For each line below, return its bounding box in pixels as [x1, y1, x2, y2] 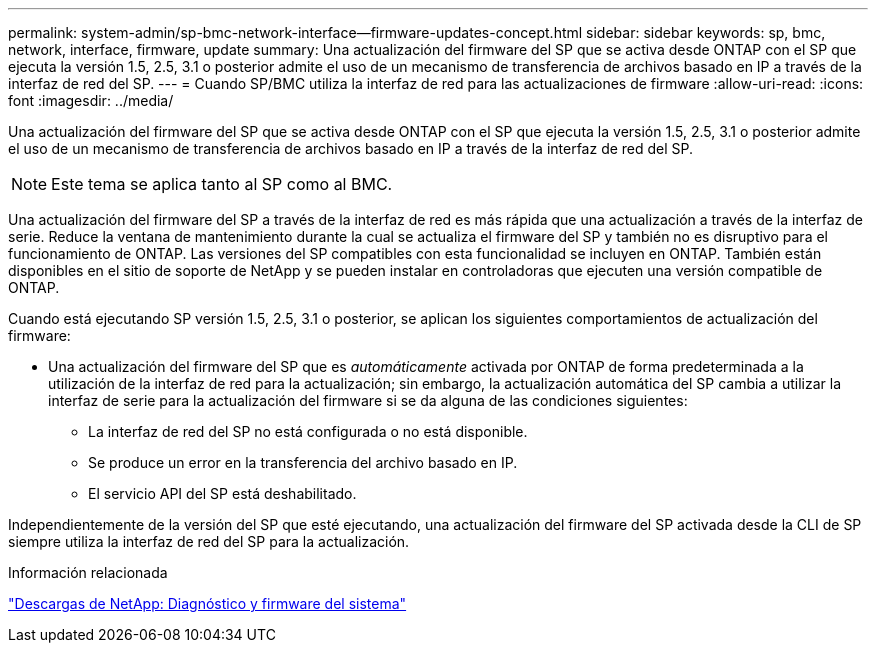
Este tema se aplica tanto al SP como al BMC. [51, 174, 393, 194]
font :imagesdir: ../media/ [8, 92, 174, 109]
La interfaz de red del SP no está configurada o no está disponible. [88, 423, 528, 440]
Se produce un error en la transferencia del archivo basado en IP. [88, 454, 518, 471]
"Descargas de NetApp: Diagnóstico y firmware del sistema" [8, 595, 407, 612]
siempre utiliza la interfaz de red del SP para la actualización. [8, 533, 410, 550]
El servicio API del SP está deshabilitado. [88, 485, 357, 502]
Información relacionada [8, 564, 168, 581]
